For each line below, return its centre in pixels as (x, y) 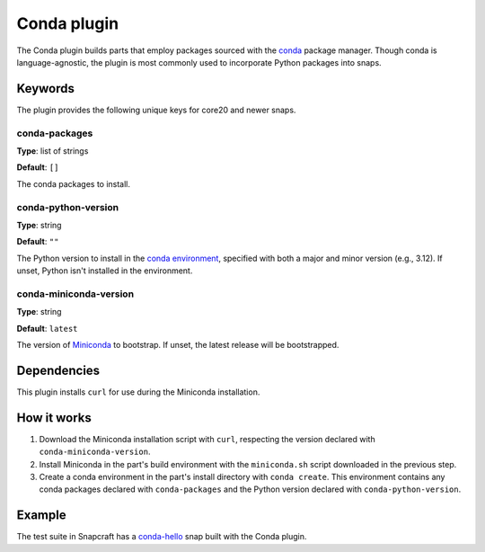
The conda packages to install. (73, 183)
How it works (54, 418)
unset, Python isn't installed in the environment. (105, 271)
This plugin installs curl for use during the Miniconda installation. (138, 392)
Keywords (46, 89)
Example (41, 516)
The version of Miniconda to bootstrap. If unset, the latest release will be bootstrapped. (178, 345)
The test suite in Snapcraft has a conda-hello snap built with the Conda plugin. (162, 537)
